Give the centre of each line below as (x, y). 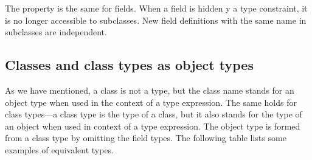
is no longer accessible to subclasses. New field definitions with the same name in (156, 20)
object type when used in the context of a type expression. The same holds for (151, 102)
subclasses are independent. (56, 32)
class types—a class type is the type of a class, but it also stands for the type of (154, 114)
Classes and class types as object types (129, 65)
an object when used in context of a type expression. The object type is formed (153, 126)
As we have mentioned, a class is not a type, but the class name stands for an (150, 90)
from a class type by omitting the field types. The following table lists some (146, 138)
